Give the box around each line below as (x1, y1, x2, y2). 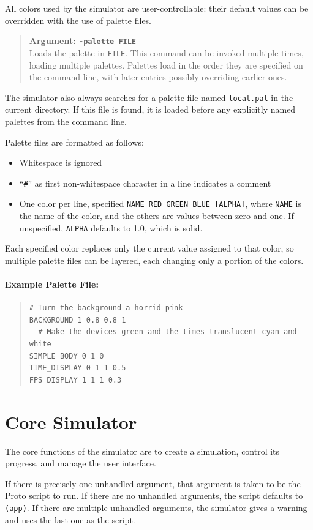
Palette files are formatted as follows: (5, 135, 144, 148)
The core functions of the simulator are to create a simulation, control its (5, 444, 280, 457)
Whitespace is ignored (19, 156, 102, 169)
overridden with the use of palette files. (5, 13, 152, 26)
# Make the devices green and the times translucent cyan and (38, 327, 297, 337)
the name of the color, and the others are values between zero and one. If (19, 209, 294, 222)
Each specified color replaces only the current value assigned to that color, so (5, 242, 294, 255)
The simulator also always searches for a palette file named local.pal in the (5, 91, 293, 103)
